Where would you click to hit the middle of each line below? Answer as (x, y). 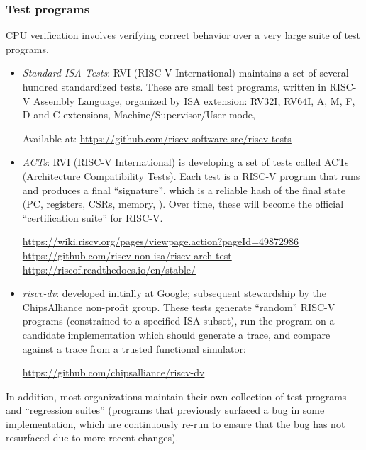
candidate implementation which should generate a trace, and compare (176, 334)
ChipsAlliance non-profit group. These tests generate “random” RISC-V (179, 306)
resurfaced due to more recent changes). (92, 438)
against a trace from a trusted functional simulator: (134, 348)
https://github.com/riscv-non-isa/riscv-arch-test (127, 255)
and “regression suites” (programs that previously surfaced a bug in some (165, 410)
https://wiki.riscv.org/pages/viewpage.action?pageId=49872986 (161, 241)
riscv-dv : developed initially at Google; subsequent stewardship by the (174, 293)
